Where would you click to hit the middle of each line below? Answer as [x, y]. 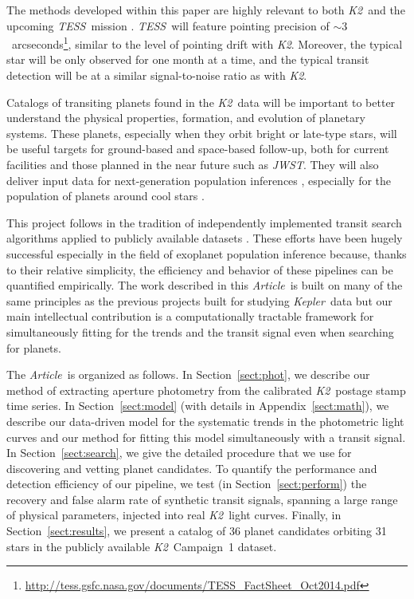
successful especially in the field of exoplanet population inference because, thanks [207, 253]
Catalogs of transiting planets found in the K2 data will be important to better [201, 102]
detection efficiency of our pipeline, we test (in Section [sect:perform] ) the [187, 484]
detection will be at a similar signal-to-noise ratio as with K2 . [157, 75]
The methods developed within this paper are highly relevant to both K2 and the [206, 10]
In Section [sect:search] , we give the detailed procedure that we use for [179, 453]
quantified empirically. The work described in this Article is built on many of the [205, 285]
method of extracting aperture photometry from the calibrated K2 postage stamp [206, 390]
